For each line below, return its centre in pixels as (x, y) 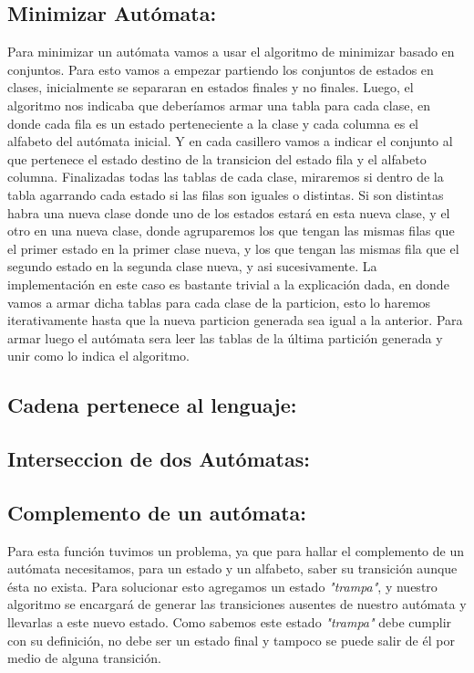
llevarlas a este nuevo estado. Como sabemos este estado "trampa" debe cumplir (230, 622)
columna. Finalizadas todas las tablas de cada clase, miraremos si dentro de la (226, 177)
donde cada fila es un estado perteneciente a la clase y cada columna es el (213, 123)
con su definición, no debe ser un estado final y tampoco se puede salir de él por (231, 640)
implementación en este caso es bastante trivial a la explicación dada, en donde (228, 284)
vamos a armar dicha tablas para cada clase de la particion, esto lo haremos (219, 302)
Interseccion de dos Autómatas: (159, 459)
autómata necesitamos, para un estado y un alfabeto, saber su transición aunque (232, 568)
